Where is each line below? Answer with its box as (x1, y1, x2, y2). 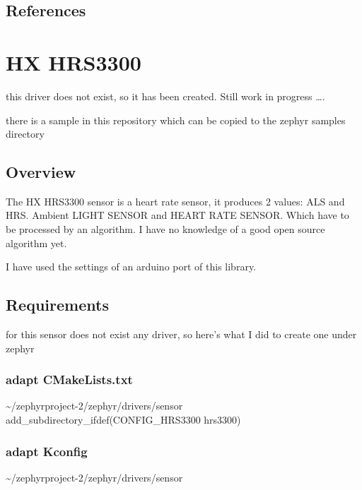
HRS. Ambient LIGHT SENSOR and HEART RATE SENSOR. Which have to (6, 208, 349, 222)
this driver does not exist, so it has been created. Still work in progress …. (6, 88, 325, 103)
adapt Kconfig (6, 442, 88, 460)
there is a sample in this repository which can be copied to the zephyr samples (6, 112, 346, 127)
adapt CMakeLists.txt (6, 371, 133, 388)
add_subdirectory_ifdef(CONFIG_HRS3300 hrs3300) (6, 412, 241, 427)
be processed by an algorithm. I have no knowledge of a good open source (6, 222, 325, 237)
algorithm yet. (6, 235, 67, 250)
